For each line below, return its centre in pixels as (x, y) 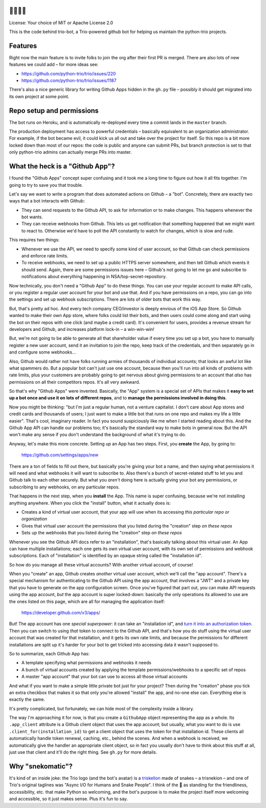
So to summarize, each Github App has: (49, 653)
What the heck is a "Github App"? (62, 166)
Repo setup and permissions (54, 110)
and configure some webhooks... (43, 352)
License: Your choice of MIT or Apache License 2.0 (61, 23)
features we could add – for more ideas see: (54, 65)
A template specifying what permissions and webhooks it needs (86, 663)
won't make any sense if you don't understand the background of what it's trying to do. (98, 435)
